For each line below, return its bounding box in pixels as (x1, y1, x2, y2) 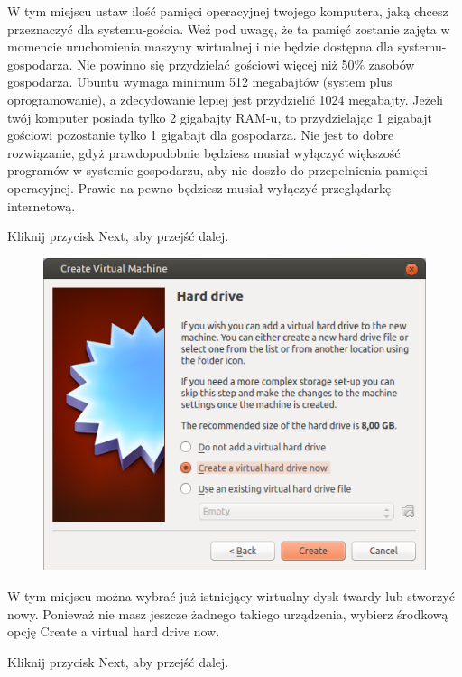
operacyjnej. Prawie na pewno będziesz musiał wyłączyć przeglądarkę (7, 178, 392, 197)
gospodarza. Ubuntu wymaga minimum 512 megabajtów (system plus (7, 72, 393, 91)
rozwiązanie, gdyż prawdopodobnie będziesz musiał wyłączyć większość (7, 143, 401, 162)
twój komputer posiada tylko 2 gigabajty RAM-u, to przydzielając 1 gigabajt (7, 107, 432, 126)
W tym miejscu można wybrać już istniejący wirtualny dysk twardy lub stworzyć (7, 587, 455, 606)
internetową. (7, 196, 76, 215)
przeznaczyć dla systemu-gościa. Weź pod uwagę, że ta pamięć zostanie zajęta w (7, 19, 450, 38)
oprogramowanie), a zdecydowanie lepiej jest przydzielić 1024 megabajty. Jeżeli (7, 89, 443, 108)
